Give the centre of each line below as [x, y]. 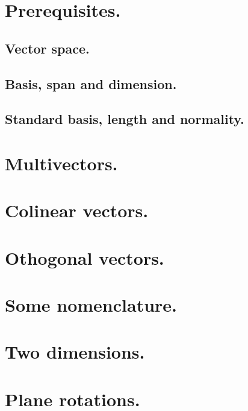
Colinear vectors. [77, 210]
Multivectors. [61, 163]
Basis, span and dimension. [91, 83]
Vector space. [47, 48]
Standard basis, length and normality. [125, 119]
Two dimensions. [75, 352]
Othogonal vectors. [85, 257]
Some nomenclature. [91, 305]
